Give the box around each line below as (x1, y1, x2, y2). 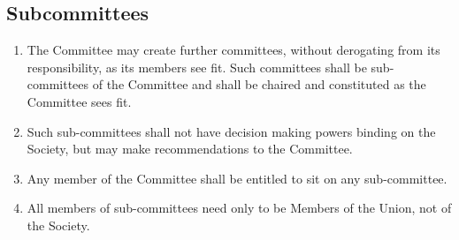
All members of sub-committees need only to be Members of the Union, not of (27, 199, 452, 217)
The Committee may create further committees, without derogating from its (27, 41, 440, 59)
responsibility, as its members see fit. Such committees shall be (27, 57, 367, 76)
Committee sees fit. (27, 92, 132, 110)
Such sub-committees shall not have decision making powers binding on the (27, 122, 436, 140)
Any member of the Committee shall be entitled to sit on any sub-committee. (27, 169, 448, 187)
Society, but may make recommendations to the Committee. (27, 139, 353, 158)
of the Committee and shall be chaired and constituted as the (92, 75, 426, 94)
